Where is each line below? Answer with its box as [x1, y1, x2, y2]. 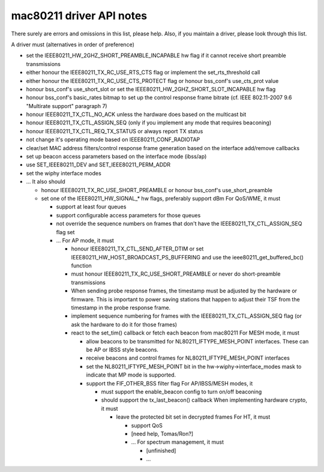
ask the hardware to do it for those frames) [71, 321, 177, 328]
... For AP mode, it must [56, 237, 114, 244]
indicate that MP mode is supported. [86, 371, 176, 378]
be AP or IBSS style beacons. [86, 346, 159, 353]
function [71, 262, 92, 270]
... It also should [26, 178, 65, 186]
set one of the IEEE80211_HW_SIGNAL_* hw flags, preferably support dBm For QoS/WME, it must [41, 195, 281, 202]
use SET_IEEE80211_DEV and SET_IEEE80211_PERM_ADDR [26, 161, 171, 168]
